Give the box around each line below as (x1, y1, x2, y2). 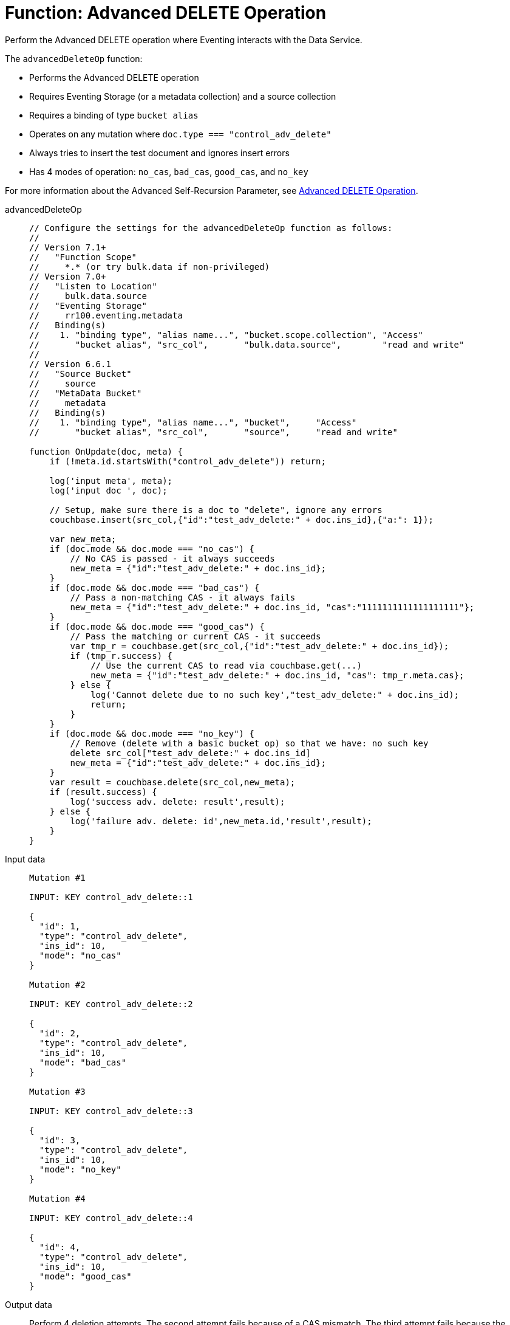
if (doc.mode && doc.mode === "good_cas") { (49, 621, 265, 632)
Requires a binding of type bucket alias (29, 109, 199, 120)
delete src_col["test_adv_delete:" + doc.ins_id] (70, 748, 311, 758)
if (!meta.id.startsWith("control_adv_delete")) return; (49, 456, 326, 466)
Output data (5, 1299, 52, 1310)
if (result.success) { (49, 786, 157, 797)
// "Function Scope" (29, 252, 137, 262)
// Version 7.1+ (29, 242, 106, 252)
